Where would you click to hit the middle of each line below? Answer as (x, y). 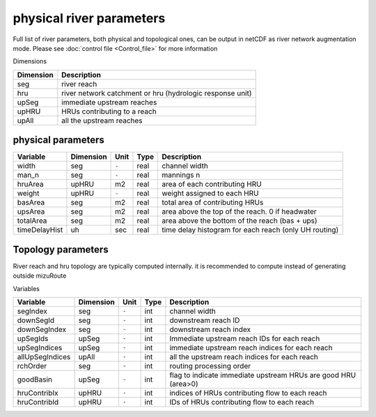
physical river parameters (89, 18)
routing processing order (210, 365)
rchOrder (32, 365)
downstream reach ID (205, 320)
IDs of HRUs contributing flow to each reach (242, 402)
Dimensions (30, 61)
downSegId (36, 320)
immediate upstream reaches (109, 102)
